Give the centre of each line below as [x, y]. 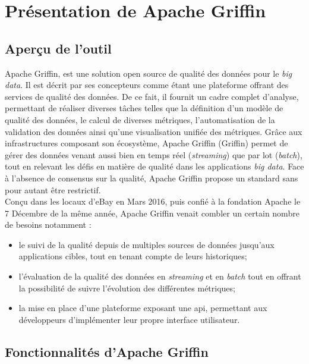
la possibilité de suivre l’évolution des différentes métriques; [127, 288]
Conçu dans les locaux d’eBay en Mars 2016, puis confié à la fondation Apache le [153, 201]
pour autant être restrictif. [53, 189]
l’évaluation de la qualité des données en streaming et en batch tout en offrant [160, 276]
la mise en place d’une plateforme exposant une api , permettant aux [143, 308]
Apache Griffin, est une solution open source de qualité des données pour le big [149, 73]
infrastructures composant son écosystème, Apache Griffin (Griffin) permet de [146, 143]
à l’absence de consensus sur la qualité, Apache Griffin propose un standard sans [152, 178]
